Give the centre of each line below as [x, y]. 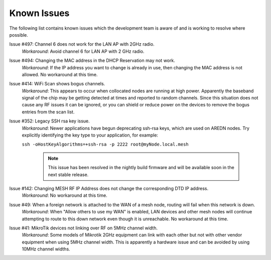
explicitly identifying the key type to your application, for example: [90, 135]
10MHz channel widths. [46, 249]
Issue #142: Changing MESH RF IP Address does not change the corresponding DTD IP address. [109, 188]
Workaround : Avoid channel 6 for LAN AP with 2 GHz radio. [83, 51]
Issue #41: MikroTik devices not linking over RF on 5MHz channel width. [84, 228]
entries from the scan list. [48, 112]
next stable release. [68, 174]
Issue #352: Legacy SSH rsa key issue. [49, 121]
